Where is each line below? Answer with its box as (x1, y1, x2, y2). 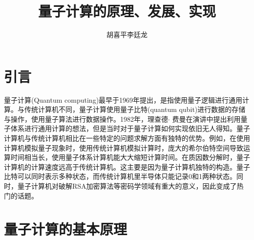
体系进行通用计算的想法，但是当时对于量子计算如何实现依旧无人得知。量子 (10, 123, 250, 133)
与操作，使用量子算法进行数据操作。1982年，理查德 (4, 113, 168, 124)
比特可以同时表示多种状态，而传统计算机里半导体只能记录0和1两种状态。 (4, 171, 236, 181)
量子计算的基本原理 (4, 219, 127, 239)
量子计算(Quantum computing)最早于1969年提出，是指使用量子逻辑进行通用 (4, 94, 243, 105)
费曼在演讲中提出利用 (172, 113, 241, 124)
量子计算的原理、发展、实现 (38, 1, 216, 21)
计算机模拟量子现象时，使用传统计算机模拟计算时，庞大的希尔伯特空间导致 (4, 142, 243, 153)
